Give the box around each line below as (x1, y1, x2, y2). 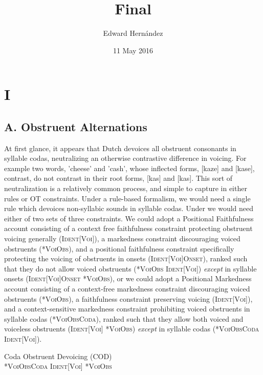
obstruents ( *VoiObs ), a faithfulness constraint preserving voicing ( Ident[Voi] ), (4, 293, 253, 304)
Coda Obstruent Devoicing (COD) (4, 350, 112, 361)
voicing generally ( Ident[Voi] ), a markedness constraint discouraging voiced (4, 233, 240, 244)
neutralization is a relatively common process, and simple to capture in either (4, 183, 247, 194)
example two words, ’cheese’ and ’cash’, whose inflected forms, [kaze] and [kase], (4, 162, 255, 173)
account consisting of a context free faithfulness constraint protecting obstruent (4, 223, 253, 234)
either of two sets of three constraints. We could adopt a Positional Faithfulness (4, 213, 254, 223)
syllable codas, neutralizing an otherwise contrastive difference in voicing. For (4, 153, 247, 163)
